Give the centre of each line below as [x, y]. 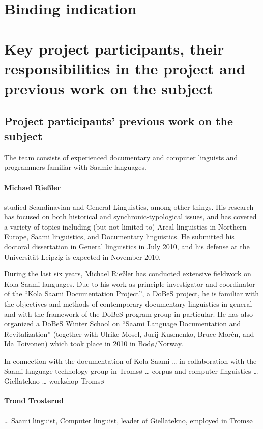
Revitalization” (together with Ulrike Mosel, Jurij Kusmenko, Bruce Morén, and [129, 333]
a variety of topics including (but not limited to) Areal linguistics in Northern [125, 226]
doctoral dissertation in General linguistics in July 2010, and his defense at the [127, 247]
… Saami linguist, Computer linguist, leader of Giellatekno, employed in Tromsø [128, 420]
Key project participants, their [114, 48]
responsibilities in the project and [125, 68]
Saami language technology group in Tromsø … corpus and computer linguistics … [131, 371]
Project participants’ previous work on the [119, 121]
